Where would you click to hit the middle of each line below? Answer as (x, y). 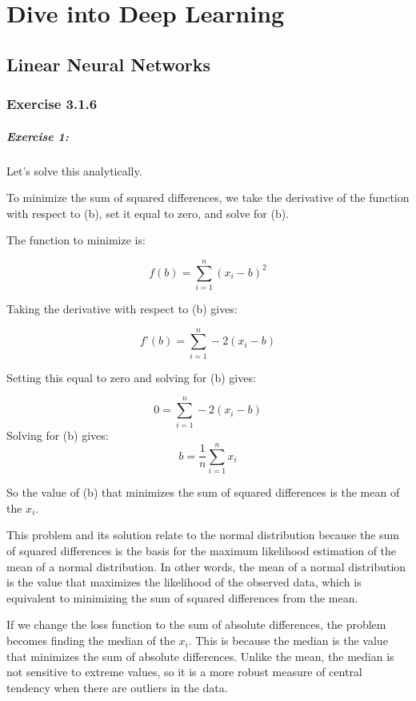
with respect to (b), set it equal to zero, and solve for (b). (148, 213)
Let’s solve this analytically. (74, 170)
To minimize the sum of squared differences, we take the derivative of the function (208, 197)
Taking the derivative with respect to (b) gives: (122, 309)
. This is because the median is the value (288, 640)
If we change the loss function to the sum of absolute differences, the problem (196, 624)
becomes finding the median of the (91, 640)
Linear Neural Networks (109, 64)
